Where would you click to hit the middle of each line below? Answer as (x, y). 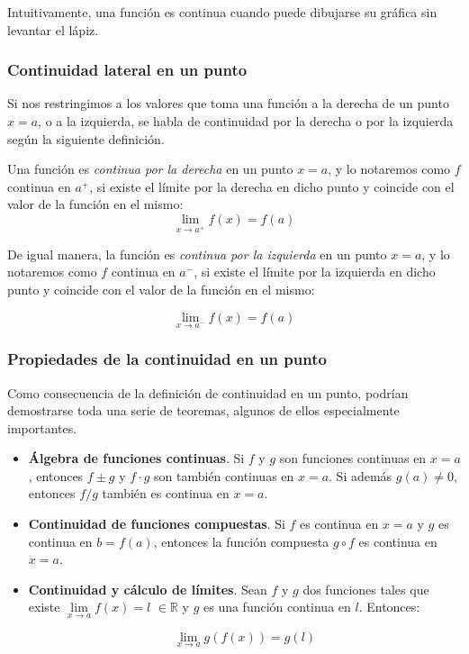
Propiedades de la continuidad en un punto (167, 359)
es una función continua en (277, 607)
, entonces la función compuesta (241, 541)
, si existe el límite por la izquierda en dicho (315, 272)
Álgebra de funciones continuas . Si (136, 458)
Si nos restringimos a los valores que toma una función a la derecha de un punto (228, 103)
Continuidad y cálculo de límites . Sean (148, 589)
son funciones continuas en (353, 458)
